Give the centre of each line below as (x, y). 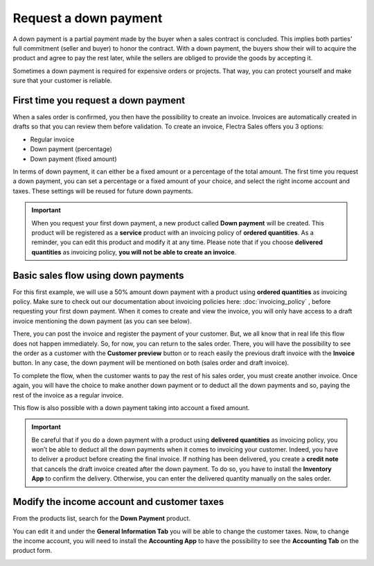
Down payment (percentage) (71, 149)
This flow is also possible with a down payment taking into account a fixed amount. (131, 408)
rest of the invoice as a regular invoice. (68, 395)
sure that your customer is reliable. (62, 80)
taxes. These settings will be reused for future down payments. (103, 191)
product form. (33, 551)
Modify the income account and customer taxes (118, 502)
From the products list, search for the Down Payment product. (101, 518)
